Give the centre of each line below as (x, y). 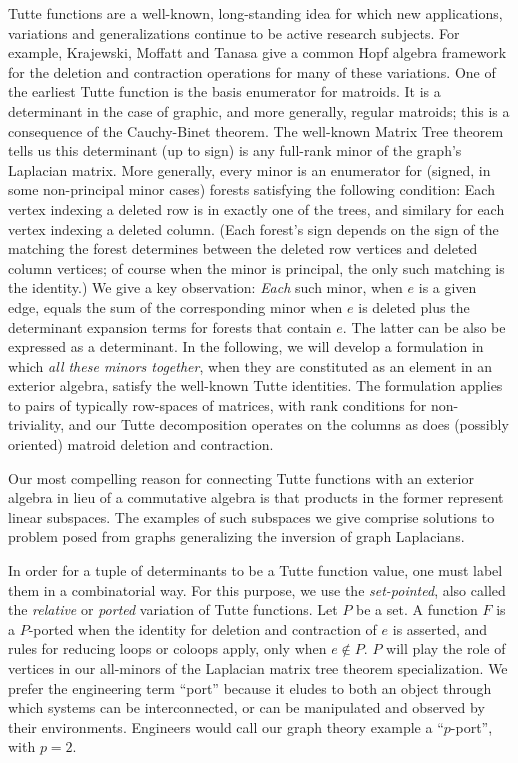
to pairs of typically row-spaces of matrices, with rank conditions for (217, 404)
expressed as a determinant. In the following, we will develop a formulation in (246, 346)
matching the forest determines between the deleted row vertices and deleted (243, 248)
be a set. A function (417, 609)
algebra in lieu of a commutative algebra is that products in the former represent (256, 497)
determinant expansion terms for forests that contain (170, 326)
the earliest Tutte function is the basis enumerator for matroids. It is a (224, 91)
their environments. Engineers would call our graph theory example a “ (226, 726)
